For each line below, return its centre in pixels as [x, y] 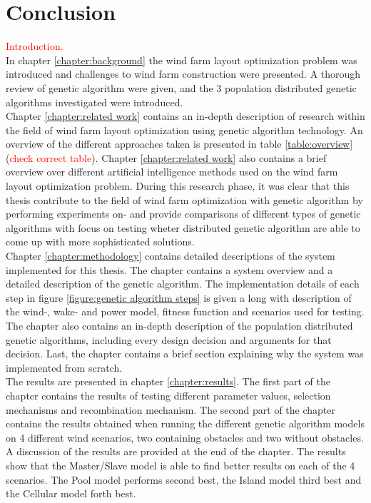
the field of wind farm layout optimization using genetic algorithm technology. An [184, 129]
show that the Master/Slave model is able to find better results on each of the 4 [181, 465]
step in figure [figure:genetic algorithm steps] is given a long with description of [179, 297]
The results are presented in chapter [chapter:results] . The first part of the [168, 381]
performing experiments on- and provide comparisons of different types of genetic [183, 214]
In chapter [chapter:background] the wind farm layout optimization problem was [182, 60]
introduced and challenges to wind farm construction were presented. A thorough [183, 74]
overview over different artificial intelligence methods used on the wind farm [172, 172]
